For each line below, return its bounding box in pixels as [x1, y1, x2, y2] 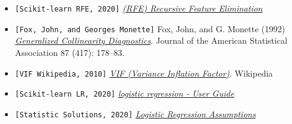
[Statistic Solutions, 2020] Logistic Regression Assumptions [15, 107, 256, 120]
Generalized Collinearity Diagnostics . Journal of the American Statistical [15, 34, 288, 47]
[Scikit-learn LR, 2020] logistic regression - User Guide [15, 87, 234, 100]
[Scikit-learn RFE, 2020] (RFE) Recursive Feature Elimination [15, 2, 263, 14]
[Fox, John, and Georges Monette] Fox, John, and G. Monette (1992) [15, 22, 285, 35]
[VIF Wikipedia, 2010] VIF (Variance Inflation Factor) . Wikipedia [15, 66, 273, 79]
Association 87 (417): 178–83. [15, 46, 125, 58]
